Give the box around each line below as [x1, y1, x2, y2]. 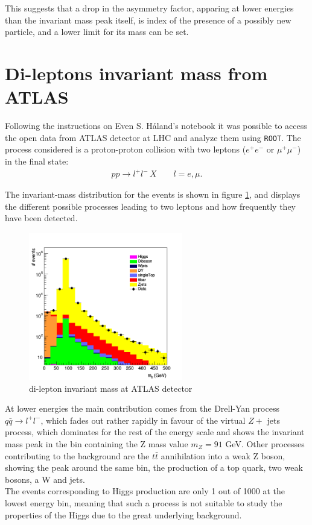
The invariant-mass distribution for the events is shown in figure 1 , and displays [5, 188, 301, 201]
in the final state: [5, 154, 69, 167]
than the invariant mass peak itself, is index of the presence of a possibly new [5, 13, 291, 26]
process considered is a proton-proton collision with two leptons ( [5, 143, 246, 156]
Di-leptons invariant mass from [5, 60, 268, 85]
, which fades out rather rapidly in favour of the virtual [40, 413, 246, 426]
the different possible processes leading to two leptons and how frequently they [5, 200, 296, 212]
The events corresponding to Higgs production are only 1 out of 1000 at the [5, 485, 285, 497]
